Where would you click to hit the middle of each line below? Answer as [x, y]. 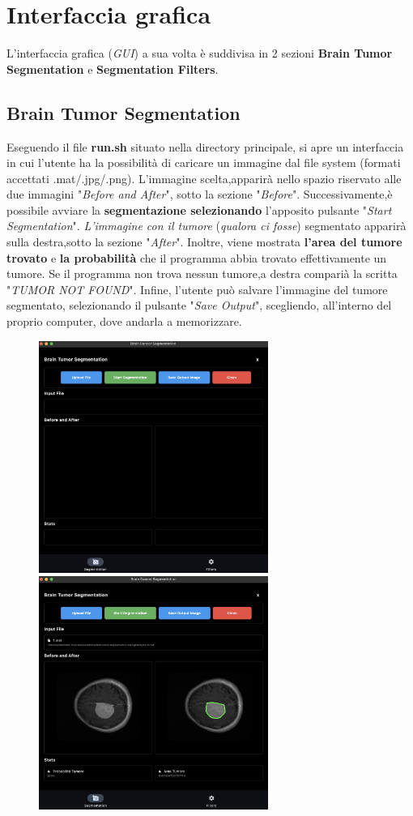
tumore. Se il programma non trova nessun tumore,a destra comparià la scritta [202, 273]
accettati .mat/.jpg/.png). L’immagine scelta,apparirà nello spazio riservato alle [204, 178]
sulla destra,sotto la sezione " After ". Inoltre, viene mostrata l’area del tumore [204, 242]
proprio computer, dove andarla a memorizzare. [124, 321]
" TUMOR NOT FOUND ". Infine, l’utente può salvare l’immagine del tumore [197, 289]
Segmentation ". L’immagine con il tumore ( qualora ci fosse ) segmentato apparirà [206, 226]
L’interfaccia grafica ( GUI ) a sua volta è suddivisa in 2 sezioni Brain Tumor [200, 53]
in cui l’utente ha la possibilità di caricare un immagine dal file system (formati [204, 162]
